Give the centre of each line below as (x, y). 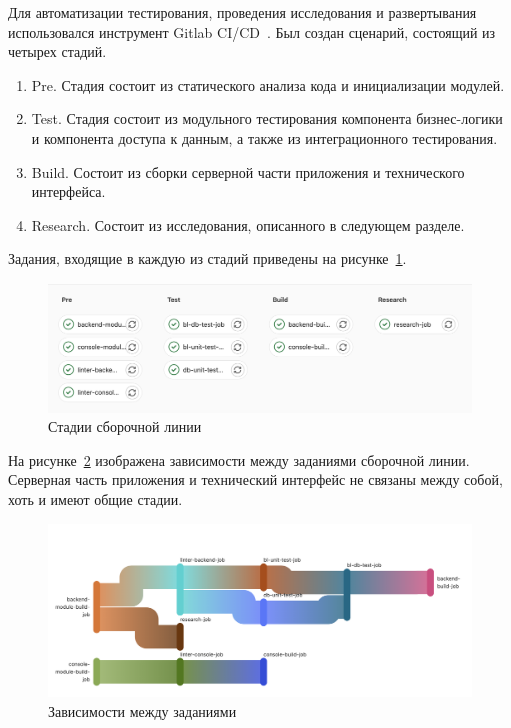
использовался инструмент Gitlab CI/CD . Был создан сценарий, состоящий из (252, 31)
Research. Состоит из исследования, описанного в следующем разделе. (248, 224)
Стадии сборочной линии (125, 426)
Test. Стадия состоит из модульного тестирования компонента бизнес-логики (267, 118)
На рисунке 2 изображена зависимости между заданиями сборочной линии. (239, 459)
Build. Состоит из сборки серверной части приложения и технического (248, 171)
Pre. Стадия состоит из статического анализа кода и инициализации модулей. (268, 84)
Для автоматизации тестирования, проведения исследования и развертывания (242, 12)
